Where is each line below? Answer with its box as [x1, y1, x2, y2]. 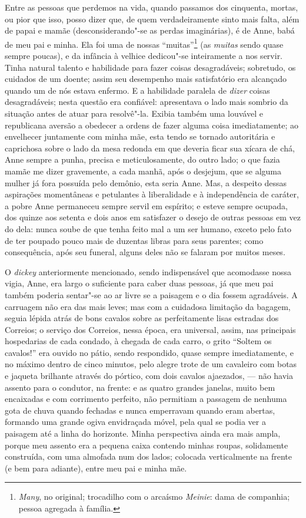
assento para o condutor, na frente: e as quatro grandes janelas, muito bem [5, 381, 275, 393]
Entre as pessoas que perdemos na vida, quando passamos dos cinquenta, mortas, [5, 1, 298, 13]
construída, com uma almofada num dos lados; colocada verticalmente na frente [5, 450, 292, 463]
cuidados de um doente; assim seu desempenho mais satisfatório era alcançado [5, 72, 287, 85]
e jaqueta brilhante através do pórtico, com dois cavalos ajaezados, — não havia [5, 369, 294, 382]
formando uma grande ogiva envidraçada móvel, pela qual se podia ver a [5, 415, 266, 428]
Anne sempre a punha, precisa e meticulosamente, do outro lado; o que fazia [5, 153, 280, 166]
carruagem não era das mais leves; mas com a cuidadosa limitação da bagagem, [5, 300, 291, 312]
